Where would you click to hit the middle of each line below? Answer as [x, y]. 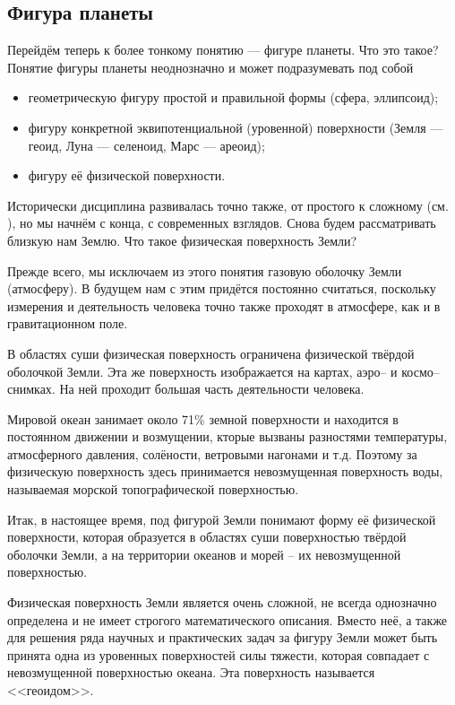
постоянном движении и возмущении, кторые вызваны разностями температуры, [227, 436]
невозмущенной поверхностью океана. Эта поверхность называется [191, 672]
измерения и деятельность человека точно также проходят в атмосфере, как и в [224, 305]
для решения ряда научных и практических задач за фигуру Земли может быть [223, 637]
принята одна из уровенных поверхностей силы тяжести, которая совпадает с [219, 654]
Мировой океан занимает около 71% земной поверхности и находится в [203, 418]
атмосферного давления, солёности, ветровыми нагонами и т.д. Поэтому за [212, 453]
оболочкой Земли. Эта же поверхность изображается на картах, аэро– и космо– [223, 371]
